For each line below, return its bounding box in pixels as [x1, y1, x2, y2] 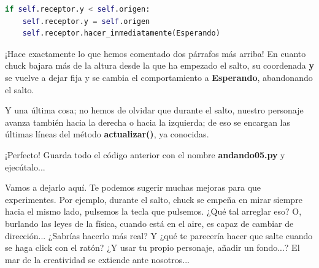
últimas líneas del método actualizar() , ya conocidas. [5, 128, 209, 140]
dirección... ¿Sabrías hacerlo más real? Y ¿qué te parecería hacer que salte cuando [5, 229, 313, 242]
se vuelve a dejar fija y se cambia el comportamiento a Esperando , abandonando [5, 71, 313, 83]
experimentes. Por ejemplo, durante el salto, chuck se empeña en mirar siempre [5, 193, 302, 205]
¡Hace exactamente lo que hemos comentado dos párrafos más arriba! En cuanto [5, 47, 306, 59]
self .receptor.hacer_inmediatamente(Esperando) [22, 29, 220, 38]
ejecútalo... [5, 160, 45, 173]
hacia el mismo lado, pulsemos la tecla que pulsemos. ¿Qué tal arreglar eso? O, [5, 205, 302, 218]
